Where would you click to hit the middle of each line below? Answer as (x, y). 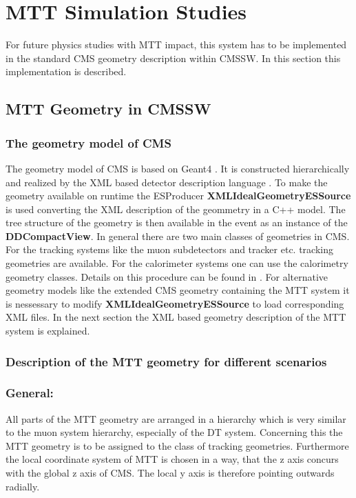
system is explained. (48, 331)
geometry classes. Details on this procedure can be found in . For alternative (167, 276)
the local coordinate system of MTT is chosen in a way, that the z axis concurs (172, 459)
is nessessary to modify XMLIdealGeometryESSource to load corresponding (175, 303)
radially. (23, 486)
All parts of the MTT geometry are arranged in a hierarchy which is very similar (176, 418)
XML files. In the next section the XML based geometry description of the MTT (176, 317)
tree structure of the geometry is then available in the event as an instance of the (177, 222)
